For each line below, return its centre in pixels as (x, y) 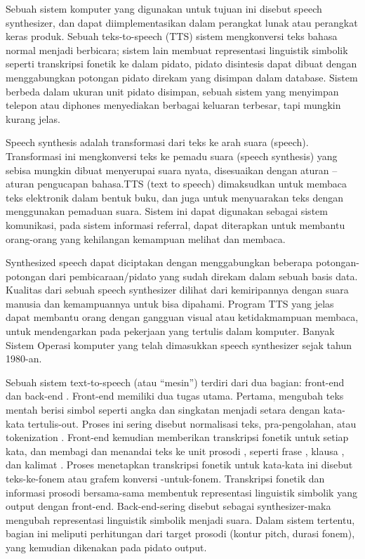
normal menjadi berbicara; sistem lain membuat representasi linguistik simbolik (177, 50)
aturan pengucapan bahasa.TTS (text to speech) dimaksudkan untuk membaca (177, 184)
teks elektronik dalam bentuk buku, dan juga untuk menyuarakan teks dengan (174, 197)
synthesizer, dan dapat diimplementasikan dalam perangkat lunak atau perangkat (182, 22)
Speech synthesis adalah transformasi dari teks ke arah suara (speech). (157, 142)
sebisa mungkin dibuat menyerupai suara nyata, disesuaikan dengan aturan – (172, 170)
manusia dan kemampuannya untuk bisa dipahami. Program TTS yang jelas (170, 303)
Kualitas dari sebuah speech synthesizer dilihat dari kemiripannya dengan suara (177, 290)
